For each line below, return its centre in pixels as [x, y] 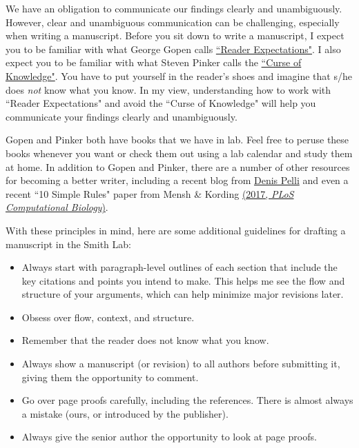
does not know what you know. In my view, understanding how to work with [168, 89]
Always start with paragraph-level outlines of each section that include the [179, 267]
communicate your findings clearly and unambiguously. [122, 116]
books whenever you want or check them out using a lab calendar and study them [179, 153]
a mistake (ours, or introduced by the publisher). [125, 413]
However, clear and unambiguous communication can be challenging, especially [173, 22]
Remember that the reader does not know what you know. [145, 340]
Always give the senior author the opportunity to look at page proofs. [169, 437]
